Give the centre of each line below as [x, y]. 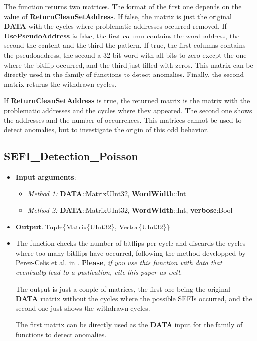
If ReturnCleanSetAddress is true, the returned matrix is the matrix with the [127, 100]
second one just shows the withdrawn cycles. [83, 308]
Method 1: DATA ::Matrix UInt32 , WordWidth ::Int [107, 193]
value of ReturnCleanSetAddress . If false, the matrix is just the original [118, 16]
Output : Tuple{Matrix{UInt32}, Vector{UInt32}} [93, 226]
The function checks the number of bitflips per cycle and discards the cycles [130, 243]
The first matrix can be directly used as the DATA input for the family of [129, 324]
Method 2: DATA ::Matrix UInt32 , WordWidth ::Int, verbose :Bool [130, 210]
